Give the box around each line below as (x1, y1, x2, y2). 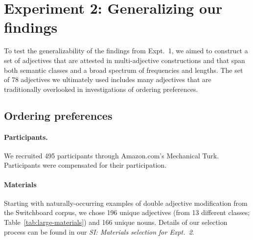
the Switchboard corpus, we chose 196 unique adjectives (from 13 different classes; (4, 207, 250, 218)
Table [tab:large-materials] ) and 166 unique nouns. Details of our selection (4, 217, 228, 227)
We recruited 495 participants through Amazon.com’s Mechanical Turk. (4, 150, 219, 160)
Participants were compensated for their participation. (4, 160, 167, 170)
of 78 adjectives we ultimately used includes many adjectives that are (4, 74, 211, 85)
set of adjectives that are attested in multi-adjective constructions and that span (4, 55, 245, 65)
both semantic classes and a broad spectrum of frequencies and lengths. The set (4, 65, 243, 75)
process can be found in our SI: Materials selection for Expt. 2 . (4, 226, 194, 237)
